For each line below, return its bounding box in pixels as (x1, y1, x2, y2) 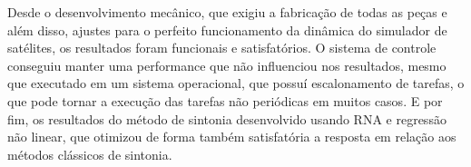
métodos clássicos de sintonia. (7, 144, 172, 163)
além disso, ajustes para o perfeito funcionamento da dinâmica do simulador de (7, 20, 447, 39)
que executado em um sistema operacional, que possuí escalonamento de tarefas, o (7, 74, 465, 93)
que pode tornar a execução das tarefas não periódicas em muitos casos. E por (7, 91, 443, 110)
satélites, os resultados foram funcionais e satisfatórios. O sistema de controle (7, 38, 437, 57)
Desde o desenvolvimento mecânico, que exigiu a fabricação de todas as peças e (7, 3, 447, 21)
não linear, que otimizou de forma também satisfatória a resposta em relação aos (7, 127, 456, 146)
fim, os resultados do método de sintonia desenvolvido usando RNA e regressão (7, 109, 446, 128)
